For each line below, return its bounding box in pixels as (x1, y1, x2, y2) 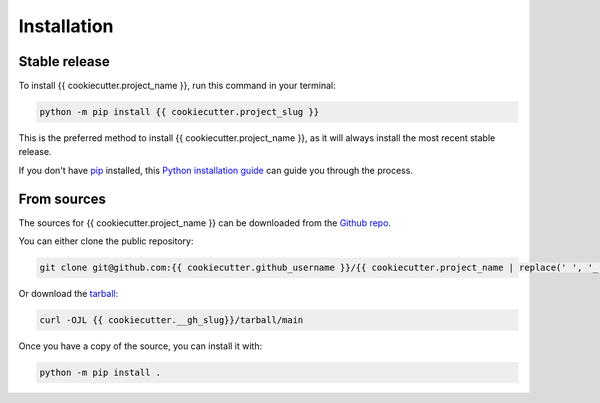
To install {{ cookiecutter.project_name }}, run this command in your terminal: (18, 80, 337, 92)
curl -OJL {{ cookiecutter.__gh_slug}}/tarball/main (39, 315, 304, 326)
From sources (18, 190, 107, 207)
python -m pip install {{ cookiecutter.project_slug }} (39, 106, 320, 118)
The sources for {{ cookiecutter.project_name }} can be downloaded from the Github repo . (18, 216, 392, 229)
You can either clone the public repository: (18, 235, 194, 247)
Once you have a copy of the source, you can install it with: (18, 340, 263, 352)
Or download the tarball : (18, 288, 119, 300)
